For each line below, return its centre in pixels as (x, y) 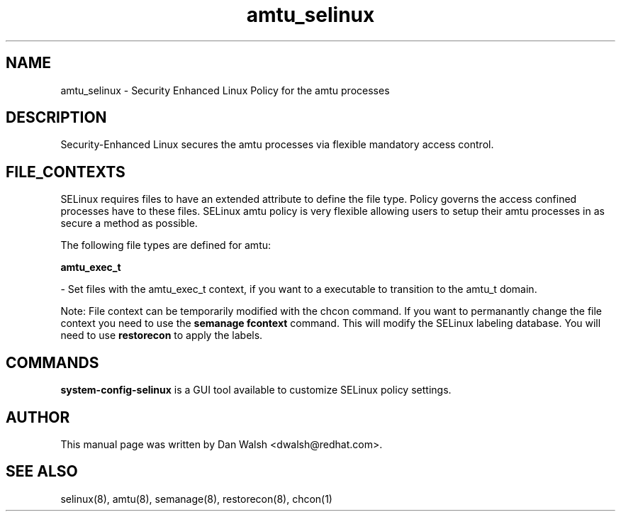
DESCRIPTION (56, 118)
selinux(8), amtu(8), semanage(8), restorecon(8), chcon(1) (196, 499)
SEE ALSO (42, 472)
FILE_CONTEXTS (66, 172)
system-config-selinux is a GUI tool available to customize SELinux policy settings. (256, 390)
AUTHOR (38, 417)
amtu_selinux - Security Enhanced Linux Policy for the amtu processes (225, 90)
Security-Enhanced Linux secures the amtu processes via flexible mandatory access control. (277, 145)
